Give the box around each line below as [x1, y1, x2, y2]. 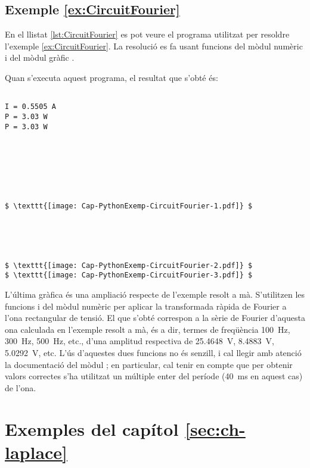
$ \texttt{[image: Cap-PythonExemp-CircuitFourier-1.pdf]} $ [5, 201, 253, 210]
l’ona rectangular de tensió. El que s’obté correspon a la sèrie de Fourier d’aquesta [5, 311, 305, 324]
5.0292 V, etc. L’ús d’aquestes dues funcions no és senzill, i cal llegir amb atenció [5, 347, 302, 359]
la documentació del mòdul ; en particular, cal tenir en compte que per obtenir [5, 358, 293, 370]
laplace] [5, 439, 68, 464]
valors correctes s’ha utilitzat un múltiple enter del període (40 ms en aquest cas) [5, 370, 303, 382]
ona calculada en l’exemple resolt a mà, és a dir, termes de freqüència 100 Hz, [5, 323, 290, 335]
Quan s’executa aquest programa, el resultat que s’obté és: [5, 71, 218, 83]
